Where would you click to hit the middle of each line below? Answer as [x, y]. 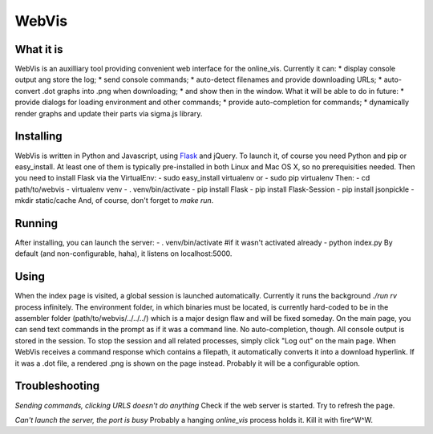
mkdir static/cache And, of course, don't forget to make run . [114, 201]
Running [36, 223]
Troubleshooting [57, 386]
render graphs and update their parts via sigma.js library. [109, 113]
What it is [39, 49]
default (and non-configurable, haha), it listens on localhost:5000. [123, 254]
